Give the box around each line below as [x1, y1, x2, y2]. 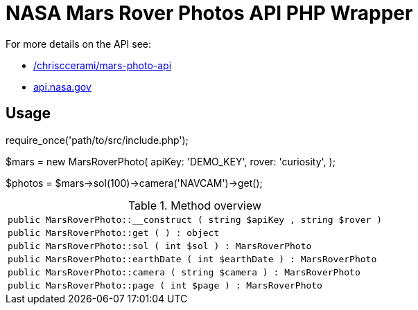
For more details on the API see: [6, 37, 152, 50]
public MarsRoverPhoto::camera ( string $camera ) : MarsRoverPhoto [8, 266, 360, 277]
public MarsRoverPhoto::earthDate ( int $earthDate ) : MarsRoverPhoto [8, 253, 377, 264]
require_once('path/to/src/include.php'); [6, 134, 189, 146]
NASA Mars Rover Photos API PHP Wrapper [6, 1, 413, 25]
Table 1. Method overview [128, 198, 262, 212]
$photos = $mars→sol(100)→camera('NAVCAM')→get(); [6, 176, 263, 189]
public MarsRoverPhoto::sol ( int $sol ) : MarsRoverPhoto [8, 240, 312, 251]
